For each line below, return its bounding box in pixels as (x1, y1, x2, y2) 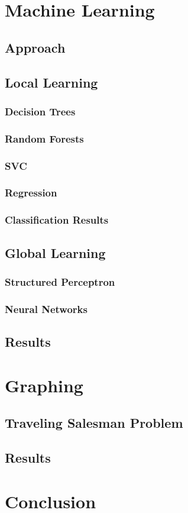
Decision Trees (5, 104, 76, 118)
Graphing (5, 373, 83, 397)
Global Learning (5, 243, 106, 262)
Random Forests (5, 131, 84, 146)
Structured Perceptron (5, 274, 115, 289)
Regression (5, 185, 57, 200)
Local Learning (5, 73, 98, 91)
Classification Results (5, 212, 109, 227)
